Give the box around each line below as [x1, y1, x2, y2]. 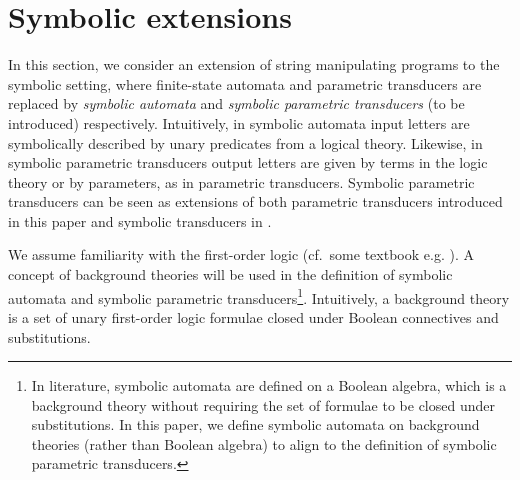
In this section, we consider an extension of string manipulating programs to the [8, 54, 500, 75]
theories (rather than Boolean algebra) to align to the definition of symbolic [31, 433, 497, 454]
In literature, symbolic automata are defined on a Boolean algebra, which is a [31, 375, 507, 396]
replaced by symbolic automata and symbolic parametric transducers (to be [8, 93, 465, 114]
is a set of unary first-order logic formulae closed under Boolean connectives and [8, 306, 499, 327]
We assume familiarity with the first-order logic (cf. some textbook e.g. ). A [8, 244, 474, 265]
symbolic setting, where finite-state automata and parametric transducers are [8, 73, 482, 94]
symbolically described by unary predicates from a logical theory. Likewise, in [8, 132, 483, 153]
